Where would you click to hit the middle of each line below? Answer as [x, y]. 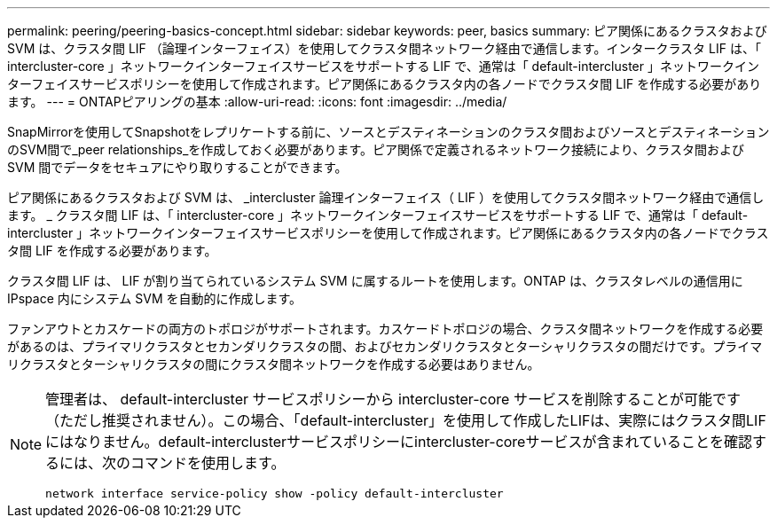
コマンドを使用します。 [208, 463]
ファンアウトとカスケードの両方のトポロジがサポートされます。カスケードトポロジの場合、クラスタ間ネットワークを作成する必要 [385, 329]
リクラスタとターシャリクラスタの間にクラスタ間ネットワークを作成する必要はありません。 [274, 364]
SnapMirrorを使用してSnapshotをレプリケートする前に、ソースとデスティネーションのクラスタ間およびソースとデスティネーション [388, 132]
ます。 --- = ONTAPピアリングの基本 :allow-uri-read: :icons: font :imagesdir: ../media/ [257, 102]
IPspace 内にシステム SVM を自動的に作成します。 [155, 298]
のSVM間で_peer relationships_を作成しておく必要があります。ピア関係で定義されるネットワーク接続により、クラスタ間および [376, 149]
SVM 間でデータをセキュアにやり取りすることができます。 [177, 167]
